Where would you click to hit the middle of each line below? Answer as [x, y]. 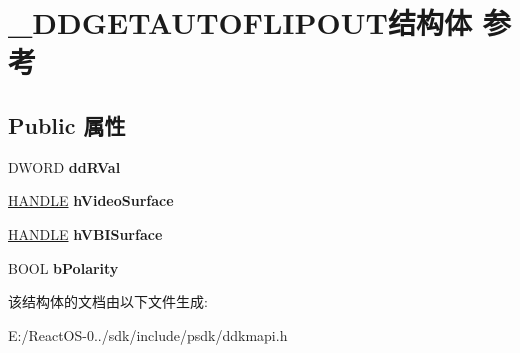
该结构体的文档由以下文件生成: [108, 301]
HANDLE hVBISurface [85, 233]
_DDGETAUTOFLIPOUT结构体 [240, 22]
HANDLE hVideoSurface [91, 200]
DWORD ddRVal [64, 166]
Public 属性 [67, 124]
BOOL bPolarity [63, 267]
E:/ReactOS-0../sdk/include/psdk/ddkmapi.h [148, 334]
